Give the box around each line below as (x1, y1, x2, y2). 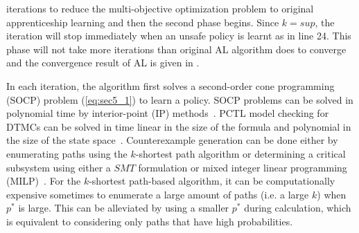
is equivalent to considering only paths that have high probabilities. (6, 214, 293, 228)
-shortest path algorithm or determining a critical (135, 146, 346, 160)
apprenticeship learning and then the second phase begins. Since (6, 15, 279, 29)
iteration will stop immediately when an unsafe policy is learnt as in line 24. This (6, 28, 351, 43)
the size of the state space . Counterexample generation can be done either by (6, 133, 338, 147)
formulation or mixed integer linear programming (138, 160, 347, 174)
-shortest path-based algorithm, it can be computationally (89, 174, 335, 188)
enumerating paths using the (6, 146, 128, 160)
